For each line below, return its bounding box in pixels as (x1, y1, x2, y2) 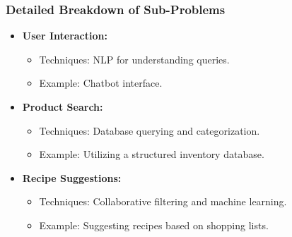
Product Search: (22, 99, 103, 114)
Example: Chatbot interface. (39, 75, 163, 90)
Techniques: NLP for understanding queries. (39, 51, 230, 66)
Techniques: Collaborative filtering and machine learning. (39, 194, 287, 209)
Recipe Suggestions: (22, 170, 122, 185)
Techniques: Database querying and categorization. (39, 123, 260, 138)
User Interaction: (22, 28, 107, 43)
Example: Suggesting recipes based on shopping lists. (39, 217, 269, 232)
